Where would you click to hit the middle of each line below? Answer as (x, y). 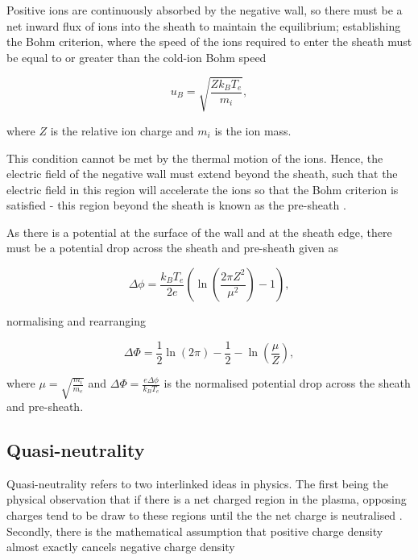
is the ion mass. (253, 130)
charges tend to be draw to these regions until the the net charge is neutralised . (205, 514)
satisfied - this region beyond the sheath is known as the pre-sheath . (176, 205)
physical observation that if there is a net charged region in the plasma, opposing (207, 499)
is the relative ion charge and (122, 130)
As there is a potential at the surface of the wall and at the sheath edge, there (199, 232)
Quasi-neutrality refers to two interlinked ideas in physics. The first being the (197, 483)
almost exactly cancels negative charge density (121, 547)
